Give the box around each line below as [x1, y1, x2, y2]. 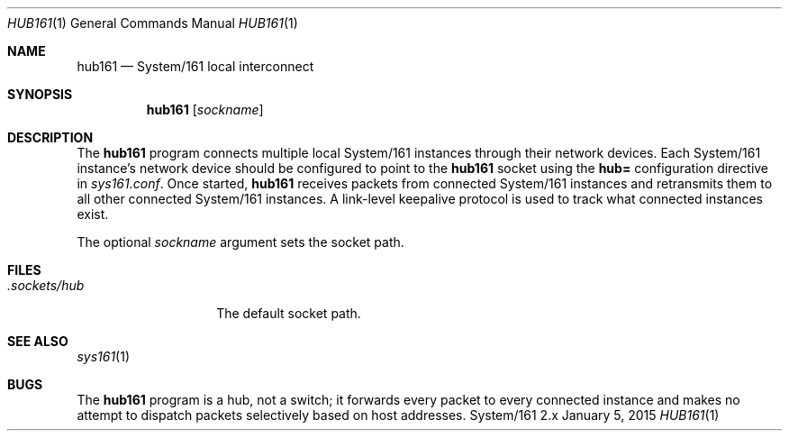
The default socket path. [216, 306, 361, 321]
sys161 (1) [77, 349, 131, 364]
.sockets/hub [7, 278, 85, 293]
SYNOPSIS [7, 87, 73, 102]
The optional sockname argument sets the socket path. [77, 234, 404, 250]
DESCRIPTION [7, 130, 94, 145]
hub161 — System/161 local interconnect [77, 59, 314, 74]
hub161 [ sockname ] [146, 102, 264, 117]
